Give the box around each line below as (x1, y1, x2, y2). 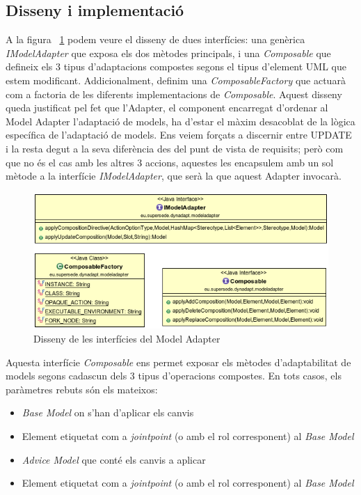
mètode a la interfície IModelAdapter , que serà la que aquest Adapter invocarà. (6, 168, 342, 183)
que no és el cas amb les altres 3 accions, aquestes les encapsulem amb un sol (6, 155, 334, 169)
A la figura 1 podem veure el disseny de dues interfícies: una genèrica (6, 32, 305, 47)
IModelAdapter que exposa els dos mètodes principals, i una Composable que (6, 45, 331, 60)
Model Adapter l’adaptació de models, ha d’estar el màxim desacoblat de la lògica (6, 113, 355, 128)
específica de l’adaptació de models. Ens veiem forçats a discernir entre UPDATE (6, 127, 352, 142)
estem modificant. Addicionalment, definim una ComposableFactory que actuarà (6, 72, 346, 87)
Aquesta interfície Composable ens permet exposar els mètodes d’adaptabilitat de (6, 354, 351, 369)
